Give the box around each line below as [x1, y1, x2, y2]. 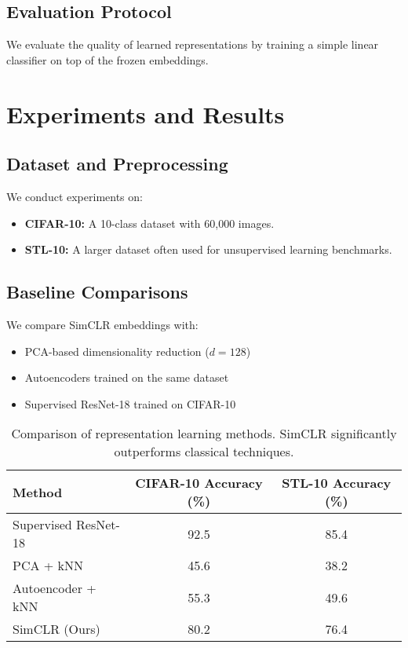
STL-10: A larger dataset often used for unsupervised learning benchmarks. [24, 241, 392, 258]
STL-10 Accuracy [282, 474, 392, 492]
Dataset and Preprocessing [6, 152, 228, 176]
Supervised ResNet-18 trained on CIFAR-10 [24, 395, 236, 412]
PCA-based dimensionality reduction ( [24, 342, 209, 359]
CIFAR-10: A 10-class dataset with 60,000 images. [24, 214, 275, 231]
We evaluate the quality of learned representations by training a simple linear [6, 36, 379, 53]
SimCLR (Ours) [13, 620, 100, 639]
